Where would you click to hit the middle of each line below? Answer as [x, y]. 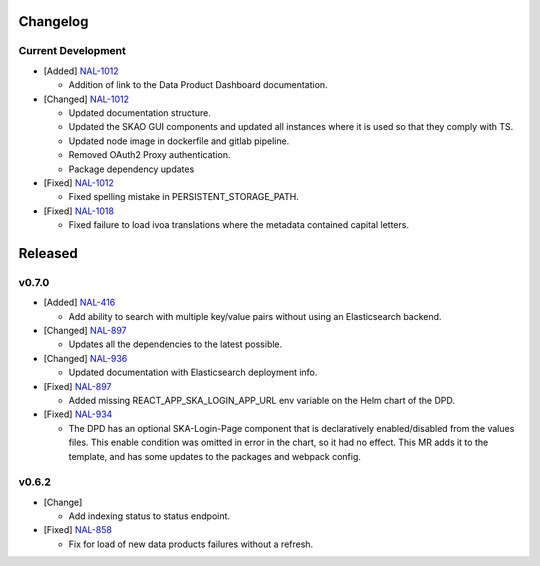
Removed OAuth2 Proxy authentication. [149, 155]
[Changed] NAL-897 [85, 330]
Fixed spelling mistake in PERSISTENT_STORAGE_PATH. [184, 197]
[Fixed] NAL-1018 [79, 211]
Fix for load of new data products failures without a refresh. [191, 544]
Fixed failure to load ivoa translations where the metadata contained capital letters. [239, 225]
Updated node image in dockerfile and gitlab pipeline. [179, 141]
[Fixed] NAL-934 [78, 414]
